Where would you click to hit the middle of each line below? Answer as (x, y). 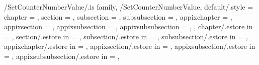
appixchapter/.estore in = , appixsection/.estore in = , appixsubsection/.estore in (130, 46)
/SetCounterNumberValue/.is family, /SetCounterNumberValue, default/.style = (129, 7)
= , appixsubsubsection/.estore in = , (62, 56)
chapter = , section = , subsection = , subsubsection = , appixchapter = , (118, 16)
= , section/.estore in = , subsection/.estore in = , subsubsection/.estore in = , (126, 36)
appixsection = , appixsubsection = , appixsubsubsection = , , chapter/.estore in (128, 26)
